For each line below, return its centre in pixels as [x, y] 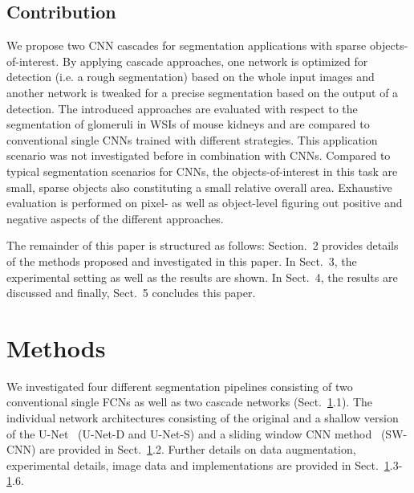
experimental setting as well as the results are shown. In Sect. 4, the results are [202, 277]
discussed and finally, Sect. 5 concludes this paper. [131, 293]
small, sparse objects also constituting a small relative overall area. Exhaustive [199, 187]
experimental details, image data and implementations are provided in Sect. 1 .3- [205, 464]
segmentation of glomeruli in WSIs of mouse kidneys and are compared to [188, 124]
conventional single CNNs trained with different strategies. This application [192, 139]
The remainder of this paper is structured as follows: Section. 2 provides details [203, 245]
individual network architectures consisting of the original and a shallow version [203, 418]
